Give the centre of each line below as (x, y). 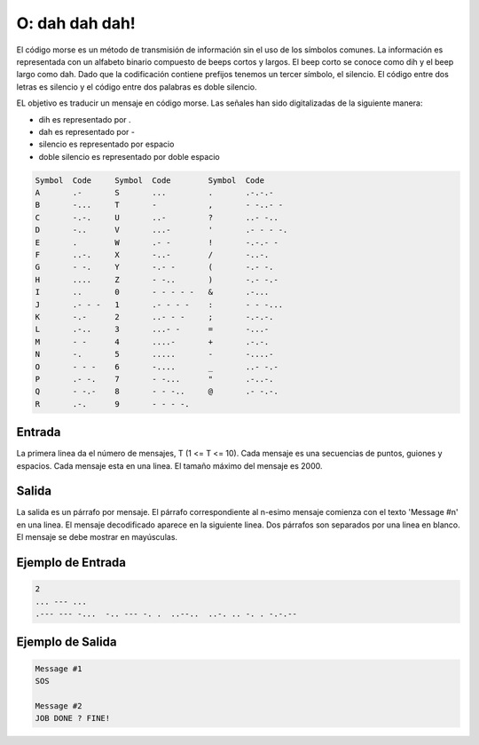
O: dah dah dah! (76, 23)
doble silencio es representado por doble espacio (130, 156)
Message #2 (59, 705)
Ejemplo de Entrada (71, 563)
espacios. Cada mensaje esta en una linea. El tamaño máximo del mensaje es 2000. (169, 465)
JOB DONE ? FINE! (73, 718)
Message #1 (59, 669)
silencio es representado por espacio (106, 144)
